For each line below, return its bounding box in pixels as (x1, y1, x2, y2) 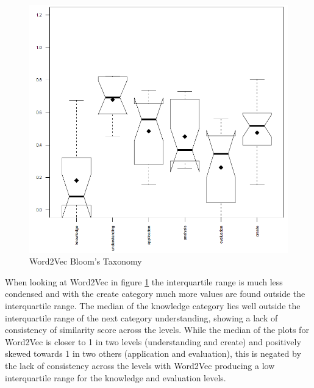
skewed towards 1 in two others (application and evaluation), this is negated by (5, 347, 301, 360)
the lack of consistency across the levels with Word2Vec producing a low (5, 359, 275, 372)
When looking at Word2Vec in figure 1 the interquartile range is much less (5, 275, 283, 288)
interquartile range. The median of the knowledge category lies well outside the (5, 299, 301, 312)
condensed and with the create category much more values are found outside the (5, 287, 305, 300)
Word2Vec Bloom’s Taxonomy (29, 255, 142, 268)
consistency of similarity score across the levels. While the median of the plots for (5, 323, 309, 336)
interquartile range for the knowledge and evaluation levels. (5, 371, 226, 384)
